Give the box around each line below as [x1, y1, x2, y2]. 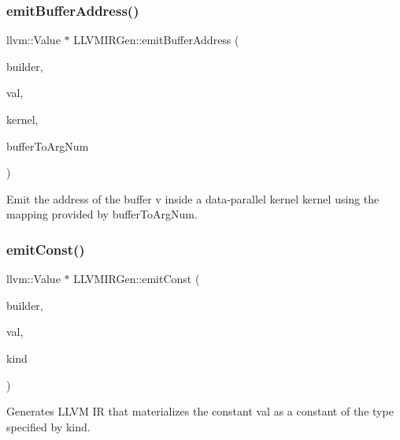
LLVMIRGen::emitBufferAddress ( [73, 32, 239, 48]
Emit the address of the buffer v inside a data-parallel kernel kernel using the [6, 190, 380, 207]
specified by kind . [6, 418, 91, 434]
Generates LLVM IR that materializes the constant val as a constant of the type [6, 403, 394, 419]
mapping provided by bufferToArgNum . [6, 206, 198, 222]
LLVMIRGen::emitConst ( [73, 270, 200, 287]
